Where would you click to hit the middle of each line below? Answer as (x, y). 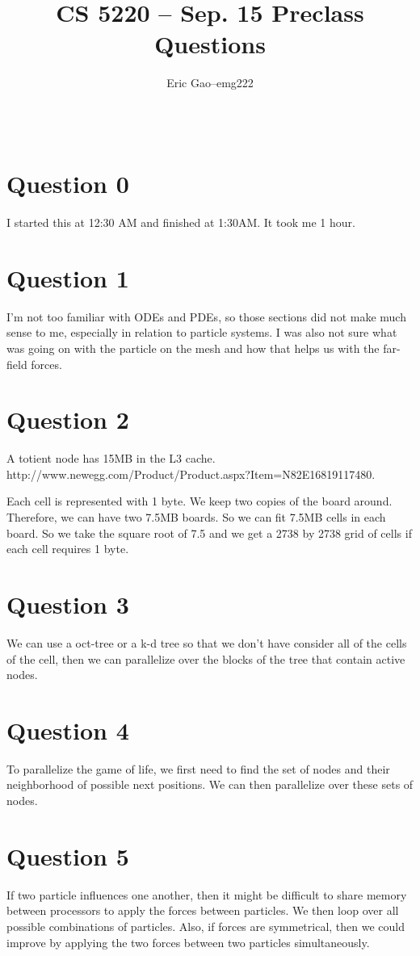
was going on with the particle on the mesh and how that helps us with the (193, 348)
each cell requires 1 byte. (68, 549)
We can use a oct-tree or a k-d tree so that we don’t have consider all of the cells (207, 642)
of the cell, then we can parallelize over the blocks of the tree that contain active (206, 658)
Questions (210, 44)
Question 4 (68, 730)
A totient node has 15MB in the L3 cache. (111, 458)
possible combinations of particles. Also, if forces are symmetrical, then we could (206, 926)
